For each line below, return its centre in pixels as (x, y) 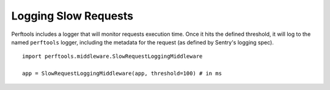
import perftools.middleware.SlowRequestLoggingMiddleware (112, 57)
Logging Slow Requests (72, 16)
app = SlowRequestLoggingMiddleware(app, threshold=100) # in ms (122, 74)
